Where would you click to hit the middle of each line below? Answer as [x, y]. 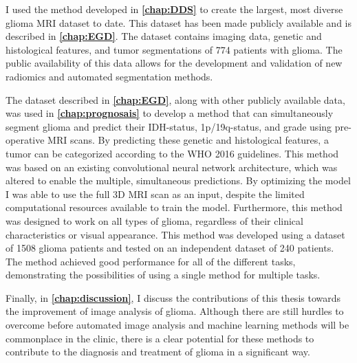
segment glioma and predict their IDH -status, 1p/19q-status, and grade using [169, 126]
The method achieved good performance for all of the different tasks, [151, 261]
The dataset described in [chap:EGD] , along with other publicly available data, [175, 99]
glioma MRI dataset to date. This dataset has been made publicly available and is [179, 22]
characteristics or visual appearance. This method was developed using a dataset [175, 234]
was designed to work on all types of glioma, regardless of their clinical [154, 220]
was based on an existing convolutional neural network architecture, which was [172, 167]
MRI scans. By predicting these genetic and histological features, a [188, 140]
